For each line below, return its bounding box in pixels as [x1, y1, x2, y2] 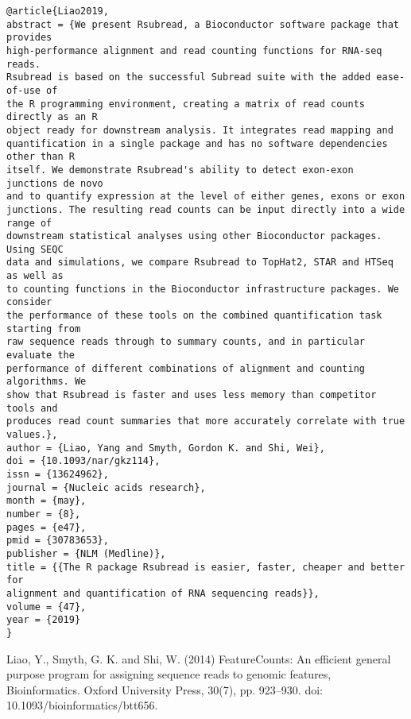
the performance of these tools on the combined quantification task [6, 310, 382, 322]
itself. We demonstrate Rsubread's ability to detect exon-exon [6, 164, 354, 176]
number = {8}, [6, 508, 81, 520]
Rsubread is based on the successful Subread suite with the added [6, 72, 371, 83]
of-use [6, 84, 41, 96]
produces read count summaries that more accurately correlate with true [6, 416, 405, 427]
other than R [6, 151, 75, 163]
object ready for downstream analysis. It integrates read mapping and [6, 124, 394, 136]
